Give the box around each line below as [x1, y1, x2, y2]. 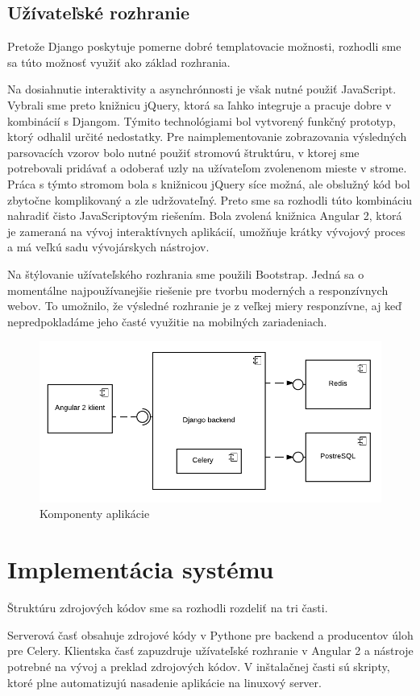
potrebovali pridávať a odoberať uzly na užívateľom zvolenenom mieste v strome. [7, 159, 407, 176]
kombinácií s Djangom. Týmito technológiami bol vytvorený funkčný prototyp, [7, 112, 396, 129]
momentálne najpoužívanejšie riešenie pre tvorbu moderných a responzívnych [7, 281, 389, 298]
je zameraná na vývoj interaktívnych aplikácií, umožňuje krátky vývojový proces [7, 222, 405, 239]
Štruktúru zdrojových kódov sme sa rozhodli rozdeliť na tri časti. [7, 599, 328, 616]
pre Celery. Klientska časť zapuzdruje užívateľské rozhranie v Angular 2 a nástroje [7, 642, 414, 659]
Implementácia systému [7, 553, 274, 586]
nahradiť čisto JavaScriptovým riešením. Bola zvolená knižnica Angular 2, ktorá [7, 207, 402, 224]
